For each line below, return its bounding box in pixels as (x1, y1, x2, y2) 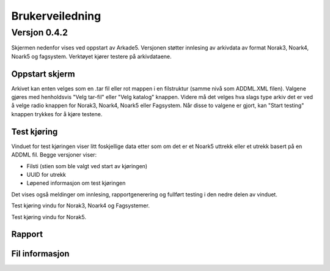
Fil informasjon (11, 248, 70, 259)
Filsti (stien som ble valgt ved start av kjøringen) (26, 162, 148, 169)
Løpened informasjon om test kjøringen (26, 179, 126, 187)
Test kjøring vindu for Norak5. (11, 213, 87, 220)
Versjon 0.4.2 (11, 27, 68, 38)
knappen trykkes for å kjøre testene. (11, 110, 103, 117)
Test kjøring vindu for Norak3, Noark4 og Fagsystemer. (11, 202, 150, 209)
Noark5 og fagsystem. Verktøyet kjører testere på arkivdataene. (11, 53, 172, 60)
